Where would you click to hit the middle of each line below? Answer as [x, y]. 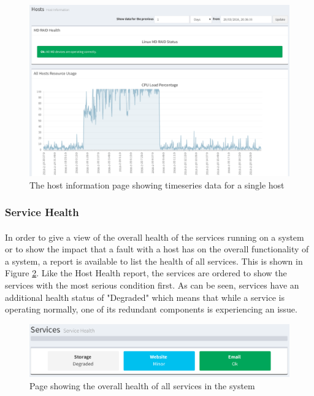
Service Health [42, 212]
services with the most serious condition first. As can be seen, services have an [152, 285]
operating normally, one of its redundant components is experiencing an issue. [151, 309]
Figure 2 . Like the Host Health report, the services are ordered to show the [146, 273]
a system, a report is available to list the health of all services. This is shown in [154, 261]
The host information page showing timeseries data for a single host [157, 184]
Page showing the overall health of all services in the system [142, 385]
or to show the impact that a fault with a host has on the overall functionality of [157, 249]
